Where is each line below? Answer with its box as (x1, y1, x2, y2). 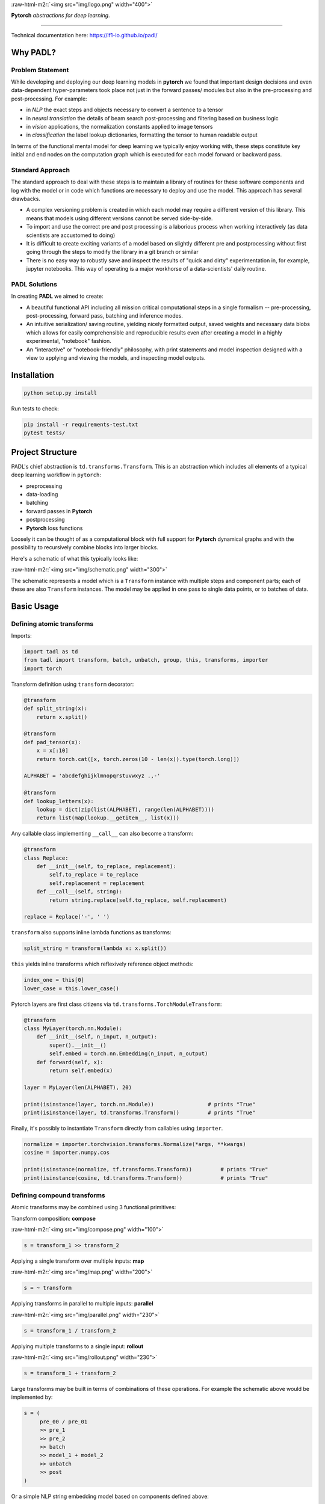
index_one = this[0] (23, 976, 84, 984)
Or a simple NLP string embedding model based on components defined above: (11, 1493, 209, 1500)
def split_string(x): (23, 705, 88, 712)
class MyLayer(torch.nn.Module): (23, 1025, 123, 1032)
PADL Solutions (11, 280, 57, 288)
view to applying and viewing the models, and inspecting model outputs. (26, 354, 206, 361)
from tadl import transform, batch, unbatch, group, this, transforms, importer (23, 656, 268, 664)
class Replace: (23, 854, 69, 861)
